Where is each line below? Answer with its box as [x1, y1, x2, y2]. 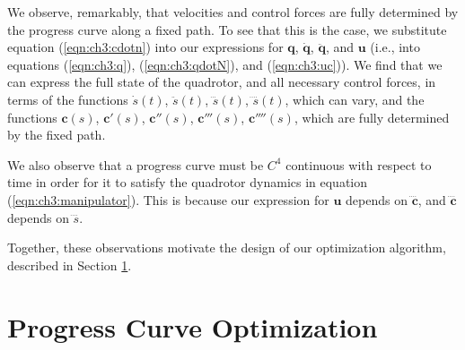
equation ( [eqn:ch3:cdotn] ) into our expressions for [7, 38, 284, 56]
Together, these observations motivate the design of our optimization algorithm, [7, 238, 446, 257]
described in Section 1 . [7, 255, 132, 274]
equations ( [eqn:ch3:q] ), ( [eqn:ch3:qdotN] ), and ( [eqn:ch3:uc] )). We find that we [7, 55, 443, 73]
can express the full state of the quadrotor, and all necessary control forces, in [7, 73, 436, 91]
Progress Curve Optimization [7, 308, 378, 345]
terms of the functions [7, 90, 128, 108]
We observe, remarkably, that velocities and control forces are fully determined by [7, 3, 459, 21]
